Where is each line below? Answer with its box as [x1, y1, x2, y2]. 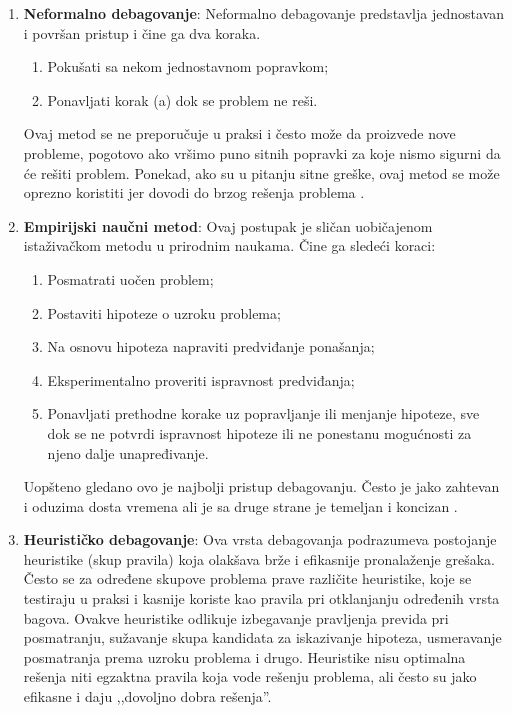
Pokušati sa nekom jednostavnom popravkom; [47, 56, 329, 77]
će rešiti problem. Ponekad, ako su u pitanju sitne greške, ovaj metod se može [23, 162, 500, 183]
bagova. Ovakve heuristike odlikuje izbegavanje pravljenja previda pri [23, 607, 449, 628]
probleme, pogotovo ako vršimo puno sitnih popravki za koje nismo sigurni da [23, 142, 501, 163]
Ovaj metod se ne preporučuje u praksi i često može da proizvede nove [23, 123, 456, 144]
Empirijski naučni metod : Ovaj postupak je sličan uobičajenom [23, 215, 433, 236]
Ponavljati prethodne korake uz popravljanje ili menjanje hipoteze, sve [47, 403, 480, 424]
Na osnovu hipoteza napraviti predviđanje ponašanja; [47, 336, 375, 357]
